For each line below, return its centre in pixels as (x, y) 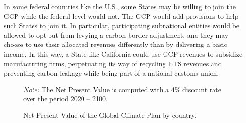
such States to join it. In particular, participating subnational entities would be (122, 25)
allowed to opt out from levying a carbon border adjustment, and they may (116, 35)
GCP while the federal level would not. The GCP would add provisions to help (121, 16)
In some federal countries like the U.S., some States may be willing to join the (120, 6)
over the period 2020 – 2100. (66, 99)
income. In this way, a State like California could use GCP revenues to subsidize (123, 54)
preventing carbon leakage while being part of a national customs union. (112, 73)
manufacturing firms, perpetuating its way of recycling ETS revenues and (113, 63)
